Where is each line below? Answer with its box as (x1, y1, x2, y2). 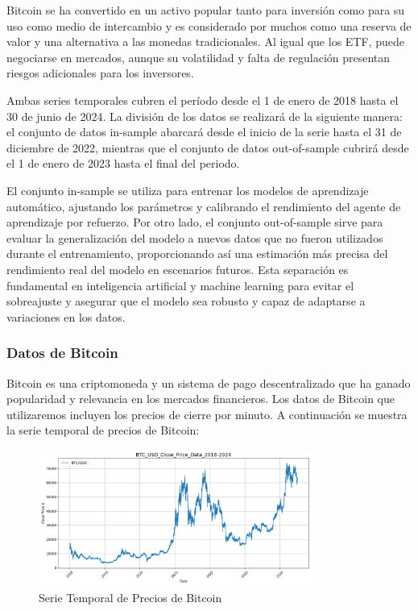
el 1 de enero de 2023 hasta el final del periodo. (6, 155, 240, 172)
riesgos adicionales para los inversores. (6, 64, 194, 81)
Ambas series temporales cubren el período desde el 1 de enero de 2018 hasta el (6, 91, 399, 108)
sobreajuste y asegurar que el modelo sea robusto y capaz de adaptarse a (6, 293, 366, 310)
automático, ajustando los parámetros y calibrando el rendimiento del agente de (6, 197, 401, 214)
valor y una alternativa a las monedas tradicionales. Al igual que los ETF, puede (6, 33, 404, 50)
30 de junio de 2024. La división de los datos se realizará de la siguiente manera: (6, 107, 403, 124)
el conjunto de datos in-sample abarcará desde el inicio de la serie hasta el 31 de (6, 123, 402, 140)
